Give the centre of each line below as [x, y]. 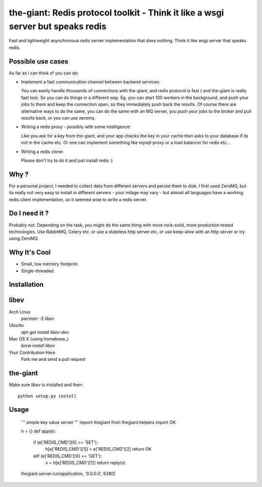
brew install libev [38, 346]
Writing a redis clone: [42, 151]
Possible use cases [39, 61]
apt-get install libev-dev [45, 332]
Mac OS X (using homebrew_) [39, 339]
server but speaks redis [58, 26]
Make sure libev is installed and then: [46, 385]
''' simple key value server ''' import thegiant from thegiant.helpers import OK [98, 422]
